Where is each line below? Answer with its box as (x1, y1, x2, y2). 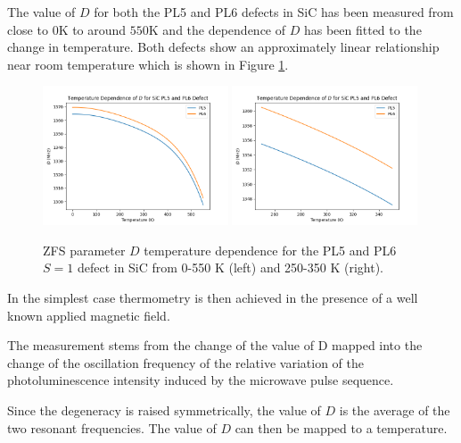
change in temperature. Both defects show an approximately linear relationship (7, 38, 440, 56)
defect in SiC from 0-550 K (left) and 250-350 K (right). (77, 258, 383, 277)
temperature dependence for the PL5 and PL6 (144, 240, 397, 259)
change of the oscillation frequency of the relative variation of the (7, 353, 364, 372)
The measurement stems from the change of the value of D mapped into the (7, 336, 423, 355)
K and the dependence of (148, 20, 286, 38)
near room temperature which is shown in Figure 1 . (7, 54, 289, 73)
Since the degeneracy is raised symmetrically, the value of (7, 400, 321, 419)
